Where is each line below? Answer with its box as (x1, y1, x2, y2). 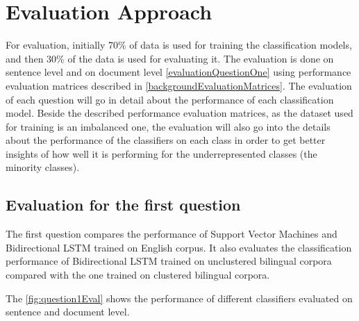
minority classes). (6, 160, 80, 174)
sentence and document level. (6, 304, 130, 319)
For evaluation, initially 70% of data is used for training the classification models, (6, 38, 352, 52)
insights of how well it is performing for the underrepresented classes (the (6, 146, 317, 160)
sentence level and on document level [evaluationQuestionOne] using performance (6, 65, 351, 79)
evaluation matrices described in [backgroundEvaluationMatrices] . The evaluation (6, 78, 352, 92)
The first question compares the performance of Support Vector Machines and (6, 227, 337, 241)
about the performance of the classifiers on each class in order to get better (6, 133, 326, 147)
